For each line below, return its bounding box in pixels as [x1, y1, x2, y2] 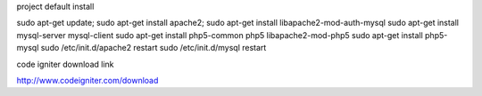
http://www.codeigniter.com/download [16, 75, 159, 85]
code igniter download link [16, 59, 114, 69]
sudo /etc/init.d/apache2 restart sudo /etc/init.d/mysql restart [40, 43, 267, 53]
